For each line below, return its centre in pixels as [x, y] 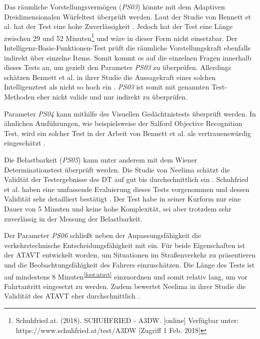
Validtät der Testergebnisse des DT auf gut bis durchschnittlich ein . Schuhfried [126, 179]
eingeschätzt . [25, 143]
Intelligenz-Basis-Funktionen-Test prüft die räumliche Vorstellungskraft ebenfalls [127, 48]
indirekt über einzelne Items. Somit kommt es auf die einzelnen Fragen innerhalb [128, 57]
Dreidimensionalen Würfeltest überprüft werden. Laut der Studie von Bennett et [128, 16]
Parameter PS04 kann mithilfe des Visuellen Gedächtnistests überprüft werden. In [130, 113]
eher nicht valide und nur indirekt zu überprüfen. [112, 96]
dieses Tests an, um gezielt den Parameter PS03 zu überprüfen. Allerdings [118, 67]
